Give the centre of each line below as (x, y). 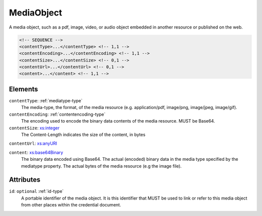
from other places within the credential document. (71, 205)
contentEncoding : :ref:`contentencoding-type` (57, 114)
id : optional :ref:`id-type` (36, 191)
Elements (24, 89)
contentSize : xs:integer (34, 128)
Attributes (25, 180)
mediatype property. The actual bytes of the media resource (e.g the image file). (101, 166)
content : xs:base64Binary (36, 152)
